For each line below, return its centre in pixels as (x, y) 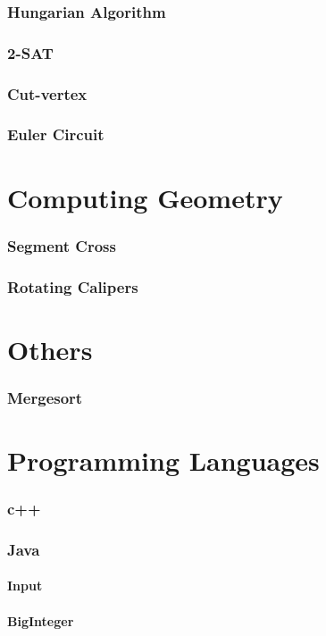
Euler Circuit (56, 134)
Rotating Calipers (73, 286)
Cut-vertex (47, 93)
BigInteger (41, 620)
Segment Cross (62, 245)
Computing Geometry (145, 197)
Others (50, 349)
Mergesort (45, 397)
